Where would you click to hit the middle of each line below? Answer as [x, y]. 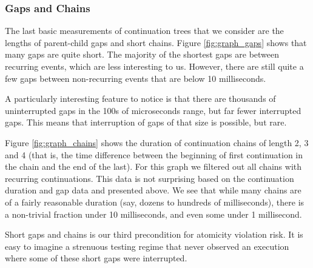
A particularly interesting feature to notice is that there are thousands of [140, 99]
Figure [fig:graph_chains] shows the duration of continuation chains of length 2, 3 [157, 142]
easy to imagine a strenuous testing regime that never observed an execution [147, 246]
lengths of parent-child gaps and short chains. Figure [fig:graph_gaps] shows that [156, 42]
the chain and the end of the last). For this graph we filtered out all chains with [153, 166]
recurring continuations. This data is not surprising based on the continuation [150, 178]
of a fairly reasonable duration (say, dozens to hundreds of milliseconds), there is [155, 202]
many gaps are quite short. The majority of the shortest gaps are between [142, 54]
